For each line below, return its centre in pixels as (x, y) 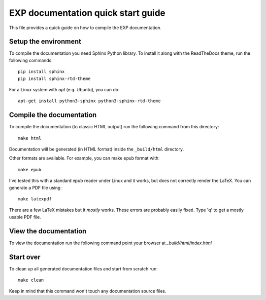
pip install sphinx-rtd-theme (54, 78)
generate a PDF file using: (35, 187)
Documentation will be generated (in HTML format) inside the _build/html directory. (97, 149)
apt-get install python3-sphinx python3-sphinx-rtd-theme (89, 101)
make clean (31, 280)
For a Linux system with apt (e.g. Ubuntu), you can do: (64, 90)
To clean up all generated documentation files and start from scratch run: (83, 268)
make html (30, 138)
